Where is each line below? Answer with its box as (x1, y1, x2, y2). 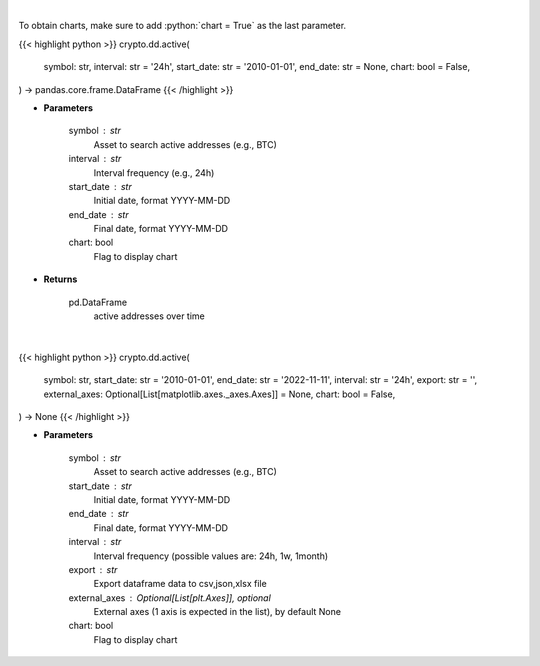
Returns (43, 273, 78, 285)
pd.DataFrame (68, 296, 128, 308)
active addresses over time (93, 310, 205, 322)
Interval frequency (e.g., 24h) (93, 166, 215, 179)
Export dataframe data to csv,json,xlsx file (93, 578, 267, 590)
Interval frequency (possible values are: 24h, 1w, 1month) (93, 550, 329, 562)
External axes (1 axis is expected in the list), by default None (93, 606, 342, 618)
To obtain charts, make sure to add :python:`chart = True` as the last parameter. (18, 20, 347, 32)
